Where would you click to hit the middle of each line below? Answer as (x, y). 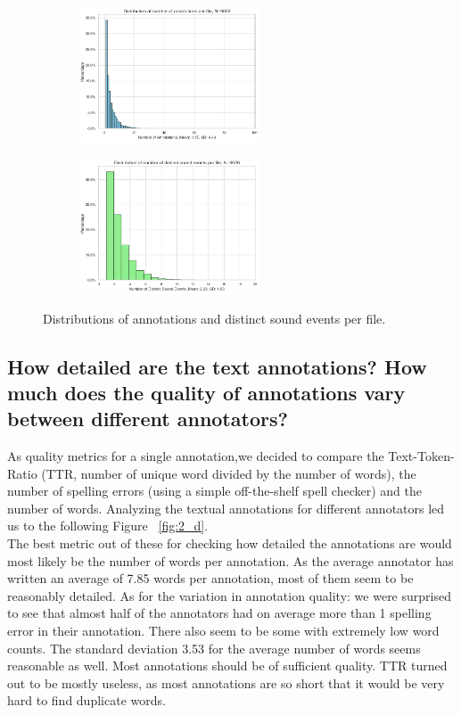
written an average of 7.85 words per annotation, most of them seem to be (210, 578)
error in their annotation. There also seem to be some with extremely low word (223, 631)
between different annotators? (148, 419)
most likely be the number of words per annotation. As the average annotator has (230, 560)
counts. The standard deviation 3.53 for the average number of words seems (214, 648)
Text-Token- (421, 456)
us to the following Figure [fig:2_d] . (108, 526)
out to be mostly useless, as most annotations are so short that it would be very (226, 682)
